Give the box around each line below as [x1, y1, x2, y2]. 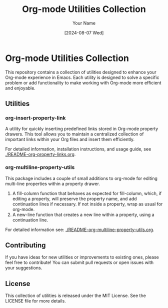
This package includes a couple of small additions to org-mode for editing [5, 175, 157, 181]
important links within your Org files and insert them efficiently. [5, 136, 135, 142]
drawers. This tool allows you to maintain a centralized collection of [5, 131, 144, 137]
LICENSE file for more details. [5, 298, 66, 304]
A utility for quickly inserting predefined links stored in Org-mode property [5, 126, 158, 132]
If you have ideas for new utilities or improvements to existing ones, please [5, 254, 159, 260]
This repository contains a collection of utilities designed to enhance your [5, 69, 156, 75]
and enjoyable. [5, 85, 36, 91]
